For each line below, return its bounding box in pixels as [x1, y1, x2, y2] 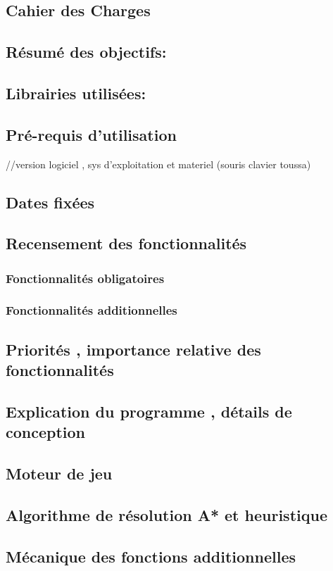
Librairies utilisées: [6, 82, 146, 103]
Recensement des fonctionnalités [6, 232, 247, 254]
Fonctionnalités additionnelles [6, 301, 177, 319]
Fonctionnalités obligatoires [6, 269, 165, 287]
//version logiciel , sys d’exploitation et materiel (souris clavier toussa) [6, 156, 311, 171]
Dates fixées [6, 191, 95, 213]
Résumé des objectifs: [6, 41, 167, 63]
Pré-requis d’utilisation [6, 123, 177, 145]
